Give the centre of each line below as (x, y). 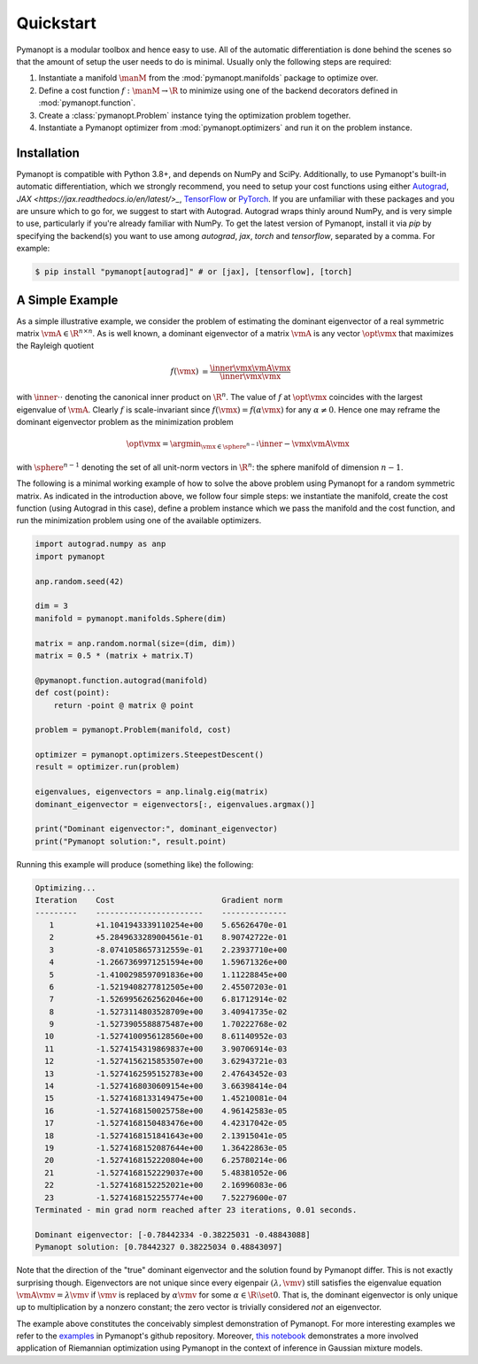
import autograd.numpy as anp (100, 544)
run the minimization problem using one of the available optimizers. (139, 520)
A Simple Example (67, 300)
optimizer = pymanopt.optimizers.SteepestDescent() (150, 755)
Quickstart (57, 23)
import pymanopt (70, 556)
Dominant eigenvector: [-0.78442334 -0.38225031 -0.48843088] (173, 1234)
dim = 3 (51, 606)
